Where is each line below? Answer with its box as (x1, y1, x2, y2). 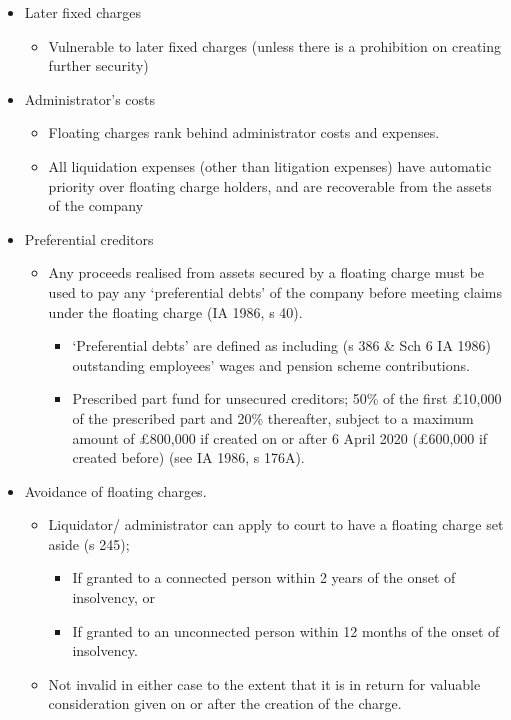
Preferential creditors (24, 228, 154, 249)
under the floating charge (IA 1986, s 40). (48, 301, 303, 322)
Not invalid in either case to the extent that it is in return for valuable (48, 673, 481, 694)
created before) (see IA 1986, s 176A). (72, 447, 305, 468)
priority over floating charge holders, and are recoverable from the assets (48, 175, 492, 196)
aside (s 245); (48, 533, 130, 554)
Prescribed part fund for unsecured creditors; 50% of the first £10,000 (72, 388, 502, 409)
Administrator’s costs (24, 88, 156, 109)
